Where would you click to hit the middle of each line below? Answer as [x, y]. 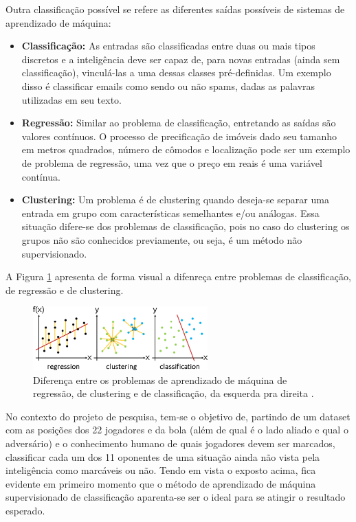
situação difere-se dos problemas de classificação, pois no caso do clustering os [186, 226]
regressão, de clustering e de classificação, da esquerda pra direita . [174, 393]
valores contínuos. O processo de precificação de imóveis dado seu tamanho [179, 136]
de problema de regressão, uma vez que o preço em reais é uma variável [172, 162]
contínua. [41, 176]
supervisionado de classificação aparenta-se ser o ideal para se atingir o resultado [176, 497]
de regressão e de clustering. [65, 290]
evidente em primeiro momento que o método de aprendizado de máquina [161, 483]
